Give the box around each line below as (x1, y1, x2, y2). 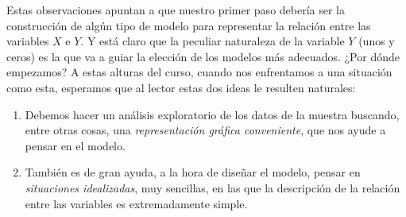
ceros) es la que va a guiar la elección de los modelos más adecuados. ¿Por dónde (6, 48, 400, 64)
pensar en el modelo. (25, 137, 126, 153)
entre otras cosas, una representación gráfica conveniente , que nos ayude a (25, 122, 386, 138)
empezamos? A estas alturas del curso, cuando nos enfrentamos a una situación (6, 64, 392, 80)
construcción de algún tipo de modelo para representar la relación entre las (6, 17, 371, 33)
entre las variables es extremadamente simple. (25, 195, 248, 211)
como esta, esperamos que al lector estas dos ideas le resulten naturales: (6, 79, 356, 95)
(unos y (358, 33, 395, 49)
